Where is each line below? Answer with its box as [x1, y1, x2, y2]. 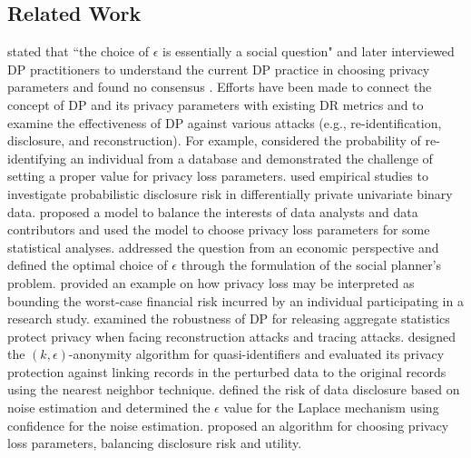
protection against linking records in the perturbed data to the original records [7, 362, 446, 381]
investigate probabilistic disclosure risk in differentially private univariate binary [7, 184, 453, 203]
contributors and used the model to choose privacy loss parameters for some [7, 220, 430, 239]
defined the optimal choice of [7, 255, 168, 274]
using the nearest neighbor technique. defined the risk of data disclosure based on [7, 380, 460, 399]
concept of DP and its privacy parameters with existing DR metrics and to [7, 95, 424, 114]
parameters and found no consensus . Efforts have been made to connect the [7, 77, 432, 96]
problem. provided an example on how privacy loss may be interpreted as [7, 273, 415, 292]
